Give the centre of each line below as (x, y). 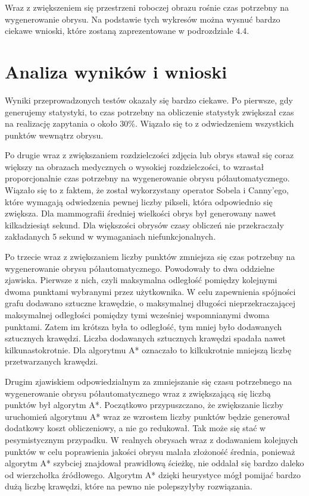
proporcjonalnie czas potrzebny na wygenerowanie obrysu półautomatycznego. (147, 178)
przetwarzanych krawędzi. (51, 361)
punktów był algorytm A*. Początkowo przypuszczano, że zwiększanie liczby (144, 405)
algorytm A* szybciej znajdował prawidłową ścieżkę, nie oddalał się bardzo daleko (154, 463)
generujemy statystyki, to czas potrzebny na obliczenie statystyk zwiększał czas (149, 112)
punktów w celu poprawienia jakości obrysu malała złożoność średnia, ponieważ (150, 451)
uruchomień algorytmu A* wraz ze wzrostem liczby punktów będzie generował (147, 416)
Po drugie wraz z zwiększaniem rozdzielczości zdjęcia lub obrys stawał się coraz (149, 155)
